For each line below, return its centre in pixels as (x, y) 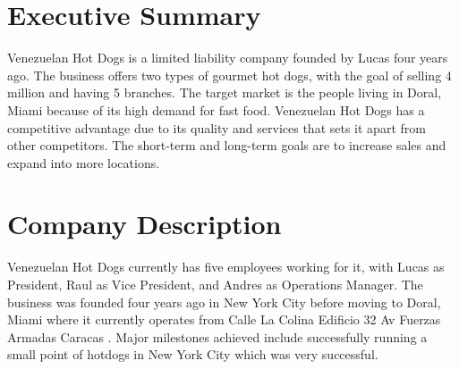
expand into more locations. (84, 162)
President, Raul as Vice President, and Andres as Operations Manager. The (215, 284)
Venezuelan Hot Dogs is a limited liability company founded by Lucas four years (228, 58)
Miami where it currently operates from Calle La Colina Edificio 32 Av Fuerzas (224, 319)
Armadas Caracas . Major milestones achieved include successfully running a (217, 336)
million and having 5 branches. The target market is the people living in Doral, (225, 92)
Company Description (144, 224)
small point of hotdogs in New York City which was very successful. (193, 354)
